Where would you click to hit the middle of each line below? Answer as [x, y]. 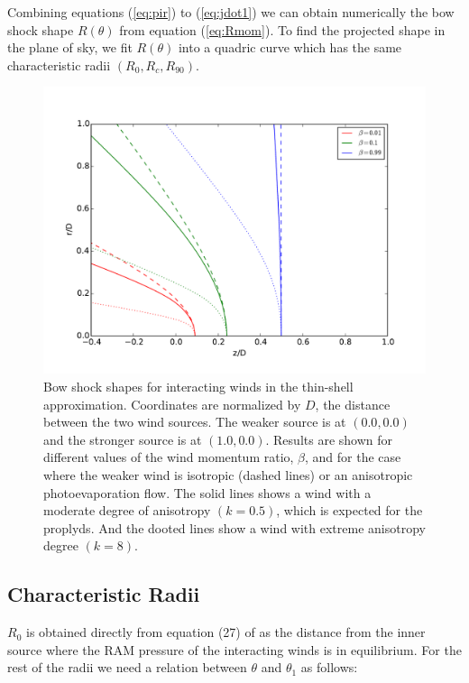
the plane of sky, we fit [70, 47]
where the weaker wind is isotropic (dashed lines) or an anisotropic [228, 474]
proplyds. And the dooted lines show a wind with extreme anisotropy [234, 527]
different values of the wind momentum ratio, [169, 457]
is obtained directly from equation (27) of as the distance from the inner [225, 632]
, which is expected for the [349, 510]
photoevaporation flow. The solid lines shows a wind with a [207, 492]
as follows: [329, 667]
